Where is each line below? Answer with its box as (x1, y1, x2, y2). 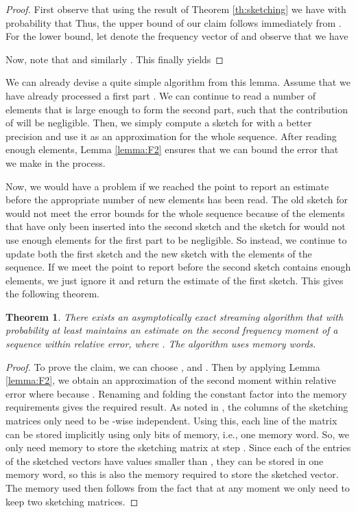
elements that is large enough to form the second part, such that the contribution (5, 102, 348, 116)
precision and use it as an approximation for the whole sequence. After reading (5, 128, 337, 143)
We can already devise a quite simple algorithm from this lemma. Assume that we (5, 75, 351, 89)
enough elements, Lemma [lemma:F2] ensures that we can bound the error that (5, 142, 339, 157)
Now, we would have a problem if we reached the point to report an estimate (5, 179, 329, 193)
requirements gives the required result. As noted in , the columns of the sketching (5, 400, 348, 414)
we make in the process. (5, 155, 106, 170)
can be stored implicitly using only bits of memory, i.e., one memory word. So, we (5, 426, 349, 441)
